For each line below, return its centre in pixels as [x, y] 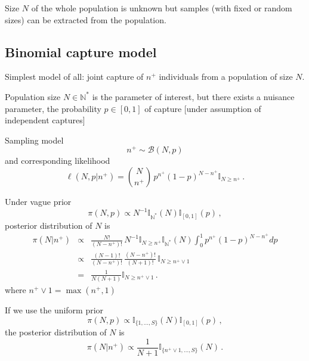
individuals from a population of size [226, 77]
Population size [33, 96]
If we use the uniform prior [54, 310]
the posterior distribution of [56, 332]
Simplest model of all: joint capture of [74, 77]
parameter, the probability [53, 108]
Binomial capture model [81, 52]
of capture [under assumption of [203, 108]
